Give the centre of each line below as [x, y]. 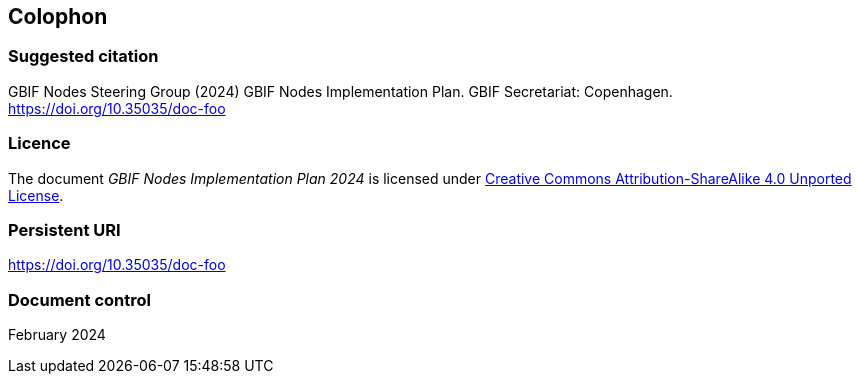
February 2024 [57, 335]
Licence [39, 143]
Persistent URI [64, 229]
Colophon [58, 16]
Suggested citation [83, 56]
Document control [79, 299]
